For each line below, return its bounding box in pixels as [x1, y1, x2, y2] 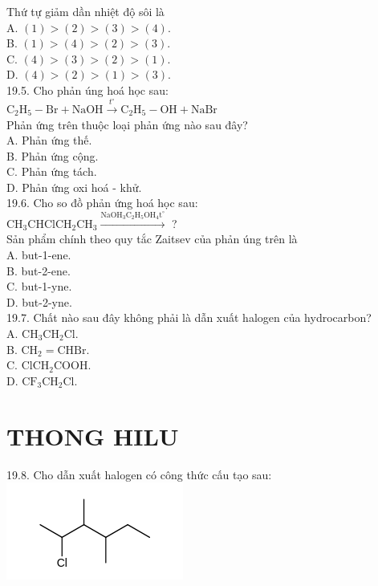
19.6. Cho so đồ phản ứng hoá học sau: [6, 194, 198, 211]
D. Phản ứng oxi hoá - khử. [6, 178, 142, 195]
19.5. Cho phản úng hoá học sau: [6, 81, 169, 98]
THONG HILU [6, 419, 179, 452]
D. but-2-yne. [6, 293, 72, 310]
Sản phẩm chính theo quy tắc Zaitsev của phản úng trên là [6, 230, 298, 247]
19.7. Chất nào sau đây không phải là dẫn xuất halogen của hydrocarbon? [6, 309, 372, 326]
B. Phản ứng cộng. [6, 147, 99, 164]
